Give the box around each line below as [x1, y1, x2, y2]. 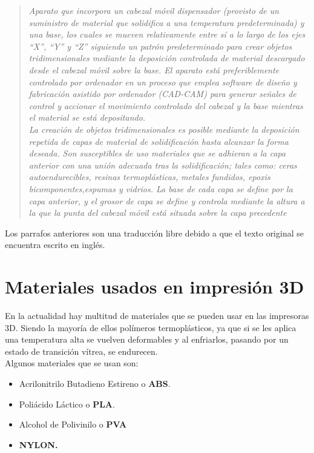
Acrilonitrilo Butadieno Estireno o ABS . [19, 377, 171, 389]
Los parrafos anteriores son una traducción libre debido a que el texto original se [5, 226, 304, 239]
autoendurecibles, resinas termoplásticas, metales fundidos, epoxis [28, 170, 270, 183]
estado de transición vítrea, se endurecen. [5, 344, 158, 357]
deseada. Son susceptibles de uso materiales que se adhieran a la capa [28, 147, 286, 159]
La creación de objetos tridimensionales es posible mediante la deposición [28, 122, 299, 135]
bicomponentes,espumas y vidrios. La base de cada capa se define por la [28, 182, 293, 195]
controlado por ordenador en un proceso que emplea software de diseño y [28, 75, 297, 88]
